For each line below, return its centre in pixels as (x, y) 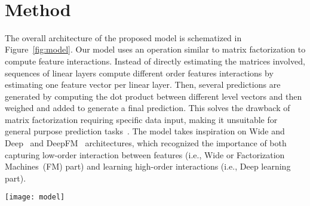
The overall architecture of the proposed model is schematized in (123, 37)
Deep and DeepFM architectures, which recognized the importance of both (146, 143)
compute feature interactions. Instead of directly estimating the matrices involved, (155, 61)
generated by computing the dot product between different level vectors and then (154, 96)
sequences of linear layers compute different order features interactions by (139, 73)
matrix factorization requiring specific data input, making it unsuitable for (141, 119)
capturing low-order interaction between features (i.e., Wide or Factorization (145, 154)
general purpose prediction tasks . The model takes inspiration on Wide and (145, 131)
